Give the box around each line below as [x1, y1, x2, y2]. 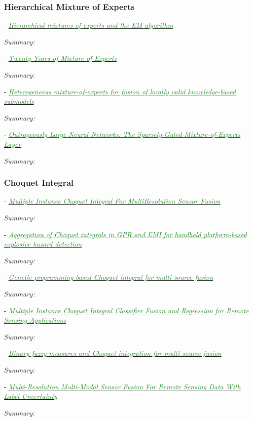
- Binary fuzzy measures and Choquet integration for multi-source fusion [4, 348, 221, 358]
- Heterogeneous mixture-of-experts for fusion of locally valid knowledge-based [4, 86, 236, 96]
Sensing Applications [4, 315, 67, 325]
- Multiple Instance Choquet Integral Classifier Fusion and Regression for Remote [4, 305, 249, 315]
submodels [4, 96, 34, 106]
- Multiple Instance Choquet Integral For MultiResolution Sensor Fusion [4, 196, 220, 206]
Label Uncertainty [4, 391, 57, 401]
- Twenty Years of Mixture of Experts [4, 53, 117, 63]
